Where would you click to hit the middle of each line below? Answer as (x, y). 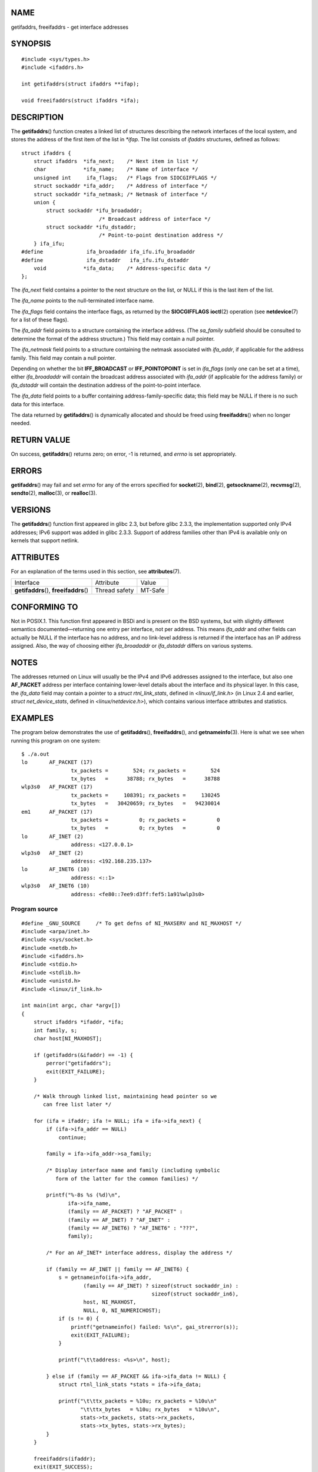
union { (44, 202)
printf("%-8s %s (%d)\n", (83, 1195)
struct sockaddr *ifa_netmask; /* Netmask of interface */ (120, 194)
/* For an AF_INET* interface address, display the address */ (139, 1253)
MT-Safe (153, 591)
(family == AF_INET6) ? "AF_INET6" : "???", (133, 1228)
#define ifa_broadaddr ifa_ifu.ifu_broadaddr (108, 252)
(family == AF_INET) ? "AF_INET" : (119, 1220)
